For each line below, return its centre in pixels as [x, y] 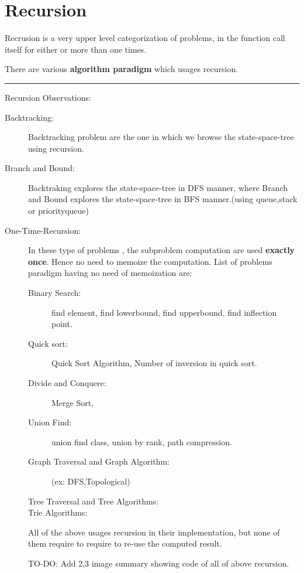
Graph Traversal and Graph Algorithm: [99, 461]
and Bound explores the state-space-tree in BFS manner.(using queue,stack [163, 199]
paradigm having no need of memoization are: [110, 273]
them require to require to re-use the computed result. [125, 543]
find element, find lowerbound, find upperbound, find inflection [164, 312]
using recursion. [56, 148]
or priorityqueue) [58, 211]
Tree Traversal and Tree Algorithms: [94, 501]
